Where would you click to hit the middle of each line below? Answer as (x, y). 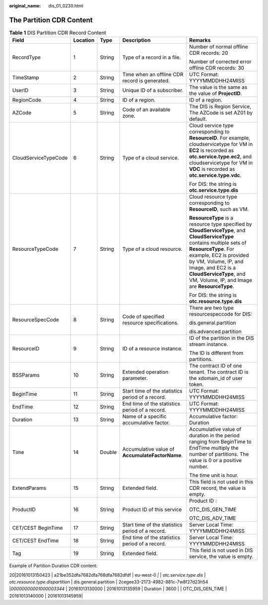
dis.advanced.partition (215, 332)
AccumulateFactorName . (153, 456)
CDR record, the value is (218, 488)
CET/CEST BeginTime (37, 528)
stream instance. (209, 345)
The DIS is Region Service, (220, 107)
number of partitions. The (219, 454)
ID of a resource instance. (153, 349)
